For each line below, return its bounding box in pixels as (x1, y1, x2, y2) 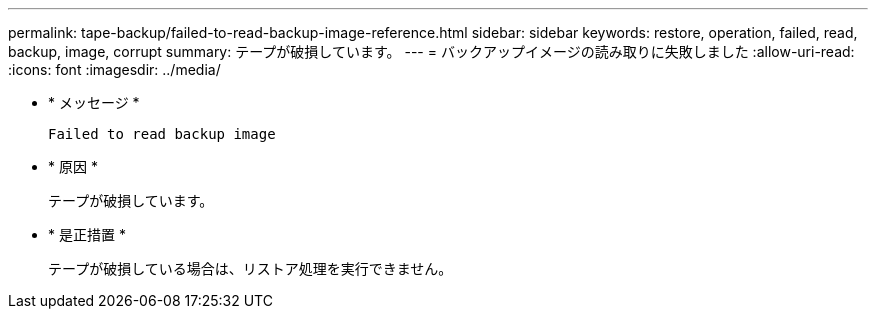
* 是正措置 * (48, 226, 126, 243)
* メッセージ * (48, 94, 140, 111)
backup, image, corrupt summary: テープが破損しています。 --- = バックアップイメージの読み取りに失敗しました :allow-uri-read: (8, 43, 855, 60)
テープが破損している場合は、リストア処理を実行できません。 (48, 260, 453, 277)
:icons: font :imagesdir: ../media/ (8, 61, 221, 78)
